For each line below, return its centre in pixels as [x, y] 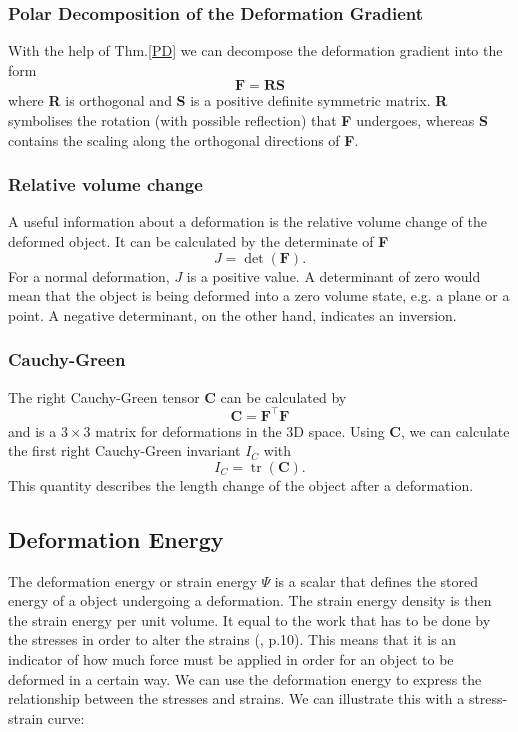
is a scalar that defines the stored [376, 580]
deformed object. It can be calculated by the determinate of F [198, 241]
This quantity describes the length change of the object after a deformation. [241, 484]
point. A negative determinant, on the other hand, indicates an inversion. [232, 314]
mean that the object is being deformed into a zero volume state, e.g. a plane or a [259, 295]
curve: [66, 717]
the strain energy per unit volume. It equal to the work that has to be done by [249, 619]
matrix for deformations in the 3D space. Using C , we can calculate [302, 430]
